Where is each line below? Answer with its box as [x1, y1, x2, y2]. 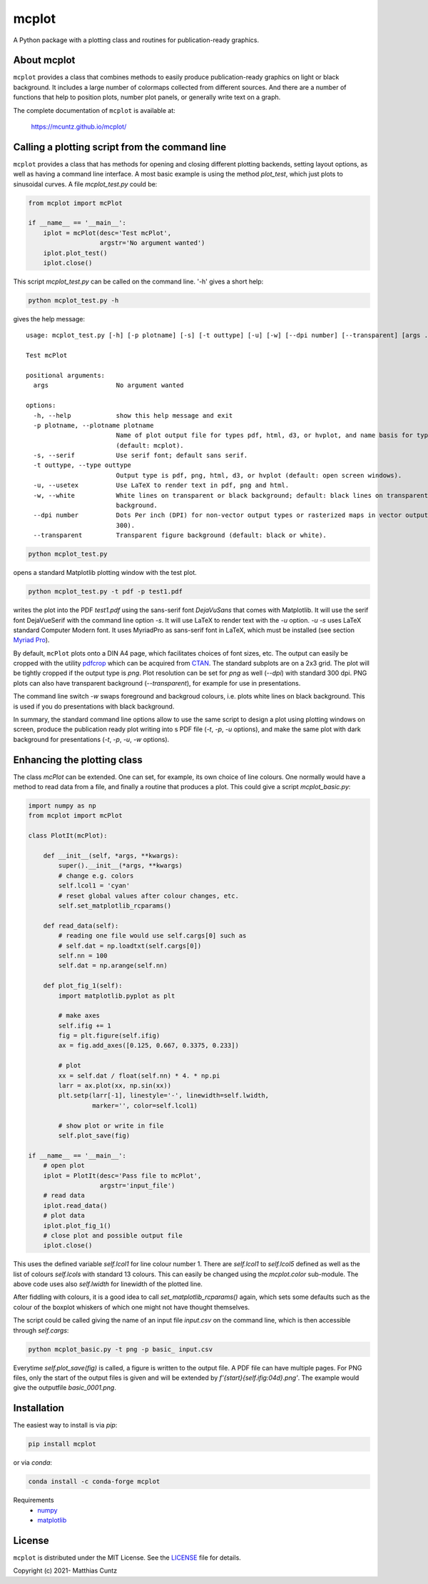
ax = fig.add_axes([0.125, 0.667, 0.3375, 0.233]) [58, 1041, 239, 1050]
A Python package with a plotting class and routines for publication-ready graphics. [13, 36, 260, 44]
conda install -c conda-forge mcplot [28, 1478, 160, 1485]
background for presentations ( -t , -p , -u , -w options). [13, 735, 170, 743]
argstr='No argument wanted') [99, 239, 205, 247]
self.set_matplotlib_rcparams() [58, 902, 171, 910]
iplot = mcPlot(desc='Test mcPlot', [43, 229, 171, 237]
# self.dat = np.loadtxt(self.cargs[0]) [58, 941, 202, 950]
